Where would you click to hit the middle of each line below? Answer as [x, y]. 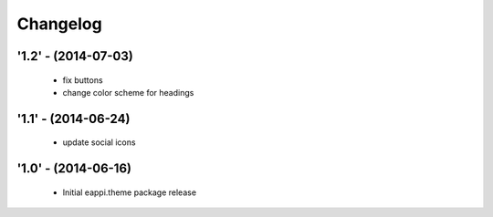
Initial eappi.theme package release [129, 192]
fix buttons [83, 80]
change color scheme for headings [128, 92]
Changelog [59, 24]
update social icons [99, 142]
